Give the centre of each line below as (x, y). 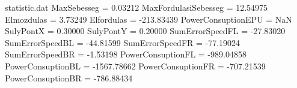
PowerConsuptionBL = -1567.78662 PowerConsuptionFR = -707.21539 (135, 66)
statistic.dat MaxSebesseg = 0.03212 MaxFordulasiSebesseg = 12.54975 (136, 7)
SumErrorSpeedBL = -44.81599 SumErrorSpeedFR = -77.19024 (123, 42)
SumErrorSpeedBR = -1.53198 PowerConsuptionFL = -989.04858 (126, 54)
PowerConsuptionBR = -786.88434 (69, 78)
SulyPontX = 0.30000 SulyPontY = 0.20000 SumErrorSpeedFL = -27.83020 (145, 31)
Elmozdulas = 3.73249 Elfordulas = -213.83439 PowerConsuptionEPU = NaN (148, 19)
